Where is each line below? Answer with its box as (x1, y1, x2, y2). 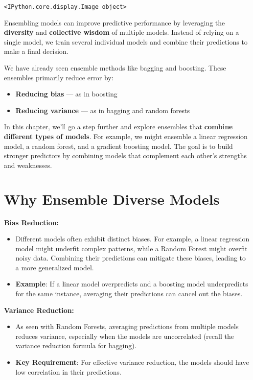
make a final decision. (4, 46, 69, 56)
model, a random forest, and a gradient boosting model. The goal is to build (4, 141, 233, 151)
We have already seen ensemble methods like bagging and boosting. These (4, 63, 226, 73)
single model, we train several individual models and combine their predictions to (4, 36, 248, 47)
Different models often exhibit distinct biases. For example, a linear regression (15, 234, 250, 244)
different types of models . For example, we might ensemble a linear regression (4, 131, 248, 141)
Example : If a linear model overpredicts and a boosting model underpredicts (15, 279, 248, 289)
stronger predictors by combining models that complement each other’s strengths (4, 150, 247, 161)
